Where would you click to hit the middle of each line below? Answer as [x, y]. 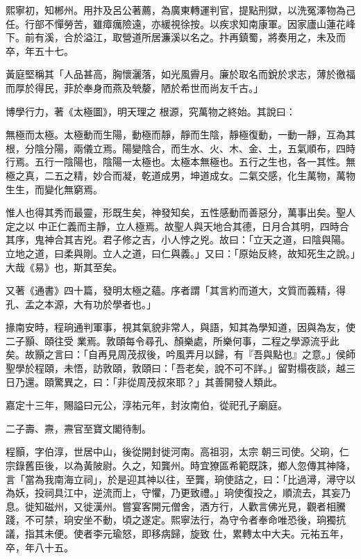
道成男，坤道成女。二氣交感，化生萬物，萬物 [253, 175]
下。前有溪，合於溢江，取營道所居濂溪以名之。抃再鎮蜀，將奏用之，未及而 [176, 37]
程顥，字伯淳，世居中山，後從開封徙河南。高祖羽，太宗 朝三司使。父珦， [173, 452]
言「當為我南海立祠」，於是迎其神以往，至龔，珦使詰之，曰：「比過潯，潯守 [176, 479]
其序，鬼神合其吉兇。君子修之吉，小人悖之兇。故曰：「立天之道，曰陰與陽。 [178, 240]
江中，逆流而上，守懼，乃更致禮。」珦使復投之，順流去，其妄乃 [207, 493]
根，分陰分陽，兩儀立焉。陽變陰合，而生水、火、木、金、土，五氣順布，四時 [180, 148]
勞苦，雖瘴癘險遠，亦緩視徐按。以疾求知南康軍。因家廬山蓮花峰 [209, 23]
